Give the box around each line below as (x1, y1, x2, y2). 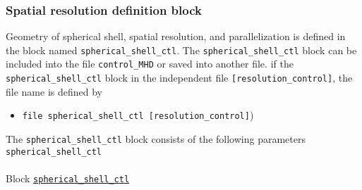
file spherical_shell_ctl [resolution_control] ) (22, 108, 254, 122)
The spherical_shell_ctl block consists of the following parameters (6, 132, 306, 146)
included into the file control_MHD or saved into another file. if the (6, 56, 294, 71)
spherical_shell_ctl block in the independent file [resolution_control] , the (6, 70, 353, 85)
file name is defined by (6, 84, 102, 99)
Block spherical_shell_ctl (6, 170, 130, 185)
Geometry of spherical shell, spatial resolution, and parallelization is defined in (6, 29, 346, 44)
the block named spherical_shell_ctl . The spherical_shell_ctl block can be (6, 42, 357, 57)
